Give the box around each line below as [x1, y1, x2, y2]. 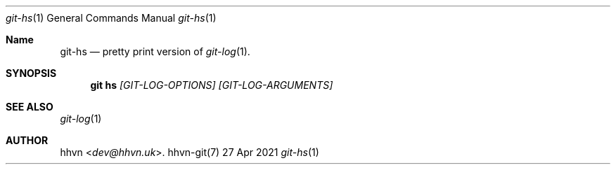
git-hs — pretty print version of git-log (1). [60, 45, 250, 57]
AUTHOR [6, 134, 49, 146]
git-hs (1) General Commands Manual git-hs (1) [6, 12, 217, 24]
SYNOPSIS [6, 67, 57, 79]
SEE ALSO [6, 101, 53, 113]
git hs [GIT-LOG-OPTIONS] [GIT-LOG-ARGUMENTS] [90, 79, 333, 91]
